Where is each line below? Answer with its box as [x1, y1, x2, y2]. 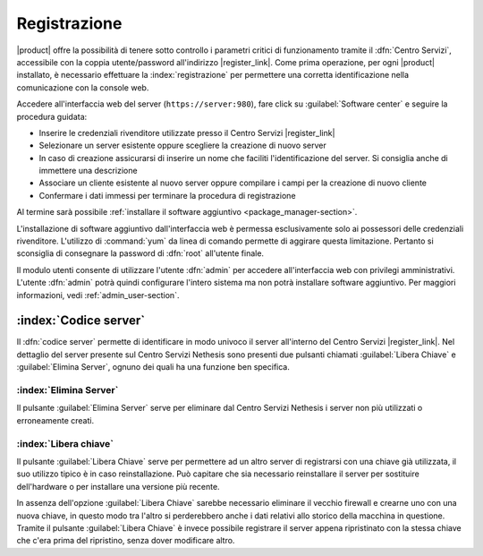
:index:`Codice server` [16, 313, 146, 329]
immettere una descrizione [38, 166, 138, 176]
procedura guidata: [16, 111, 88, 122]
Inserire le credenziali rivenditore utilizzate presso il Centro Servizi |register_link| [38, 127, 335, 138]
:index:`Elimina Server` [16, 384, 119, 397]
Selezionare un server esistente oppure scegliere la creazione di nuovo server [38, 140, 326, 151]
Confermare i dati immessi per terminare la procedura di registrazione [38, 190, 296, 201]
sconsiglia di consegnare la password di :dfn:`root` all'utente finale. [16, 248, 264, 259]
